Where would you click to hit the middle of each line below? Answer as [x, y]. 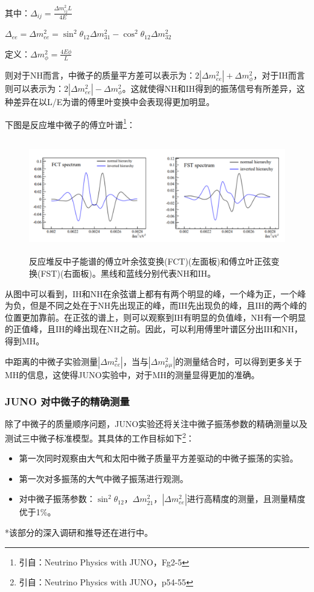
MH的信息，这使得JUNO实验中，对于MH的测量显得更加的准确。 [132, 374]
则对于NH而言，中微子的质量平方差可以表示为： [100, 75]
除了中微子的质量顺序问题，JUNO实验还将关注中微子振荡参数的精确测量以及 [156, 424]
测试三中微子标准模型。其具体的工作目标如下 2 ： [100, 437]
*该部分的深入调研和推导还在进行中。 [79, 532]
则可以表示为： [34, 88]
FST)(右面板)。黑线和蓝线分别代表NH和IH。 [128, 273]
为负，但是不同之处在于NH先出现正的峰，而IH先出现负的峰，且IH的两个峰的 [156, 305]
